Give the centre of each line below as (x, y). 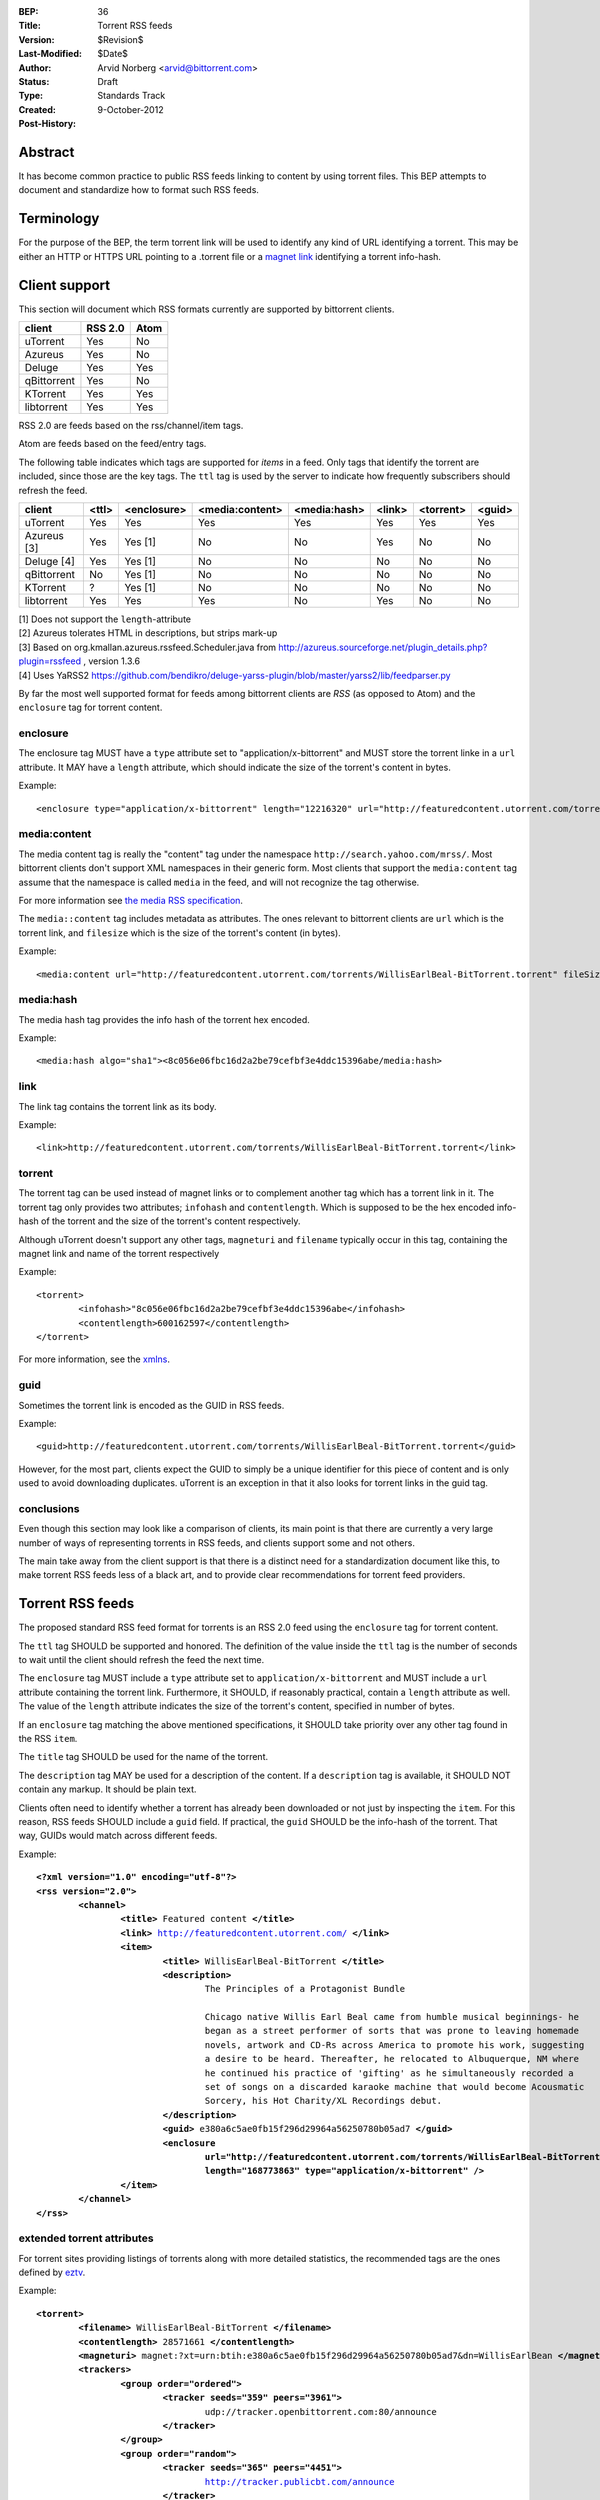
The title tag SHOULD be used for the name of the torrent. (143, 1757)
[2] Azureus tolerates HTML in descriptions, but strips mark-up (148, 633)
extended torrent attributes (86, 2238)
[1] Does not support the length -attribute (105, 619)
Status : (34, 81)
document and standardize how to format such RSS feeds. (139, 190)
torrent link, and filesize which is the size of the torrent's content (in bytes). (180, 932)
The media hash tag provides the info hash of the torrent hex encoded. (164, 1019)
